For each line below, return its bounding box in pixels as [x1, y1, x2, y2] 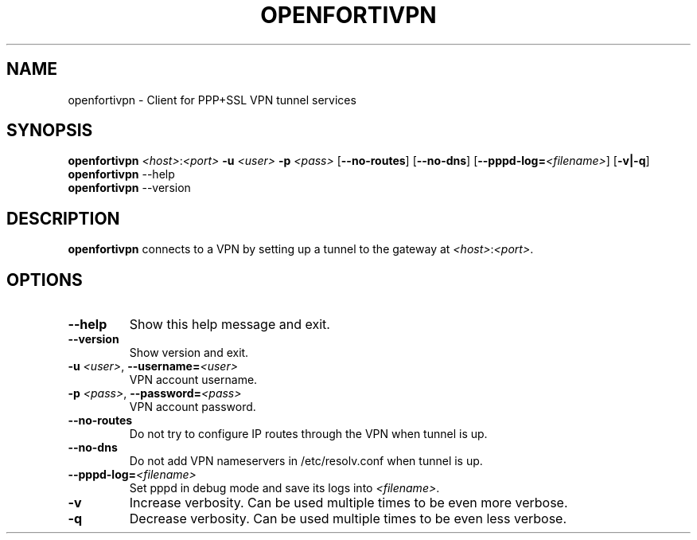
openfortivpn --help [68, 167, 175, 182]
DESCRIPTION [6, 208, 120, 229]
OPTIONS [6, 269, 83, 290]
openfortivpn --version [68, 181, 191, 195]
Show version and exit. [129, 346, 249, 360]
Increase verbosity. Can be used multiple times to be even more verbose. [129, 495, 568, 511]
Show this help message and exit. [129, 316, 330, 333]
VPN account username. [129, 373, 258, 387]
